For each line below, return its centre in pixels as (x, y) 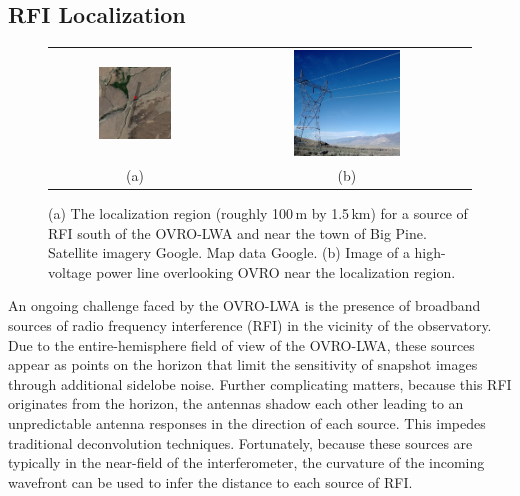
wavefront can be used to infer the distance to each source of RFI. (210, 481)
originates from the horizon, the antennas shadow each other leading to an (236, 403)
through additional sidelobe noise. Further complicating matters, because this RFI (260, 383)
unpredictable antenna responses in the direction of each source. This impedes (247, 423)
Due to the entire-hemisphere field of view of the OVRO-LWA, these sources (241, 344)
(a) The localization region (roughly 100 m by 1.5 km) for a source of (258, 213)
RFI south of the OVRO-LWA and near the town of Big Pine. (237, 232)
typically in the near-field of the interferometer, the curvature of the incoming (246, 462)
